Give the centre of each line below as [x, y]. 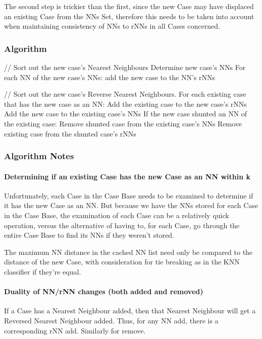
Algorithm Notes [39, 156]
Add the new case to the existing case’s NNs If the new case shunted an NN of [126, 114]
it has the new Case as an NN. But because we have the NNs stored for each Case [131, 205]
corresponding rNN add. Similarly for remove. [75, 330]
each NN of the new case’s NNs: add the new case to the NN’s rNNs [110, 77]
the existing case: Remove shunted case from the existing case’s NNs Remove [123, 123]
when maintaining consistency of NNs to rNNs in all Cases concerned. [112, 26]
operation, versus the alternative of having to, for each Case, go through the [122, 225]
